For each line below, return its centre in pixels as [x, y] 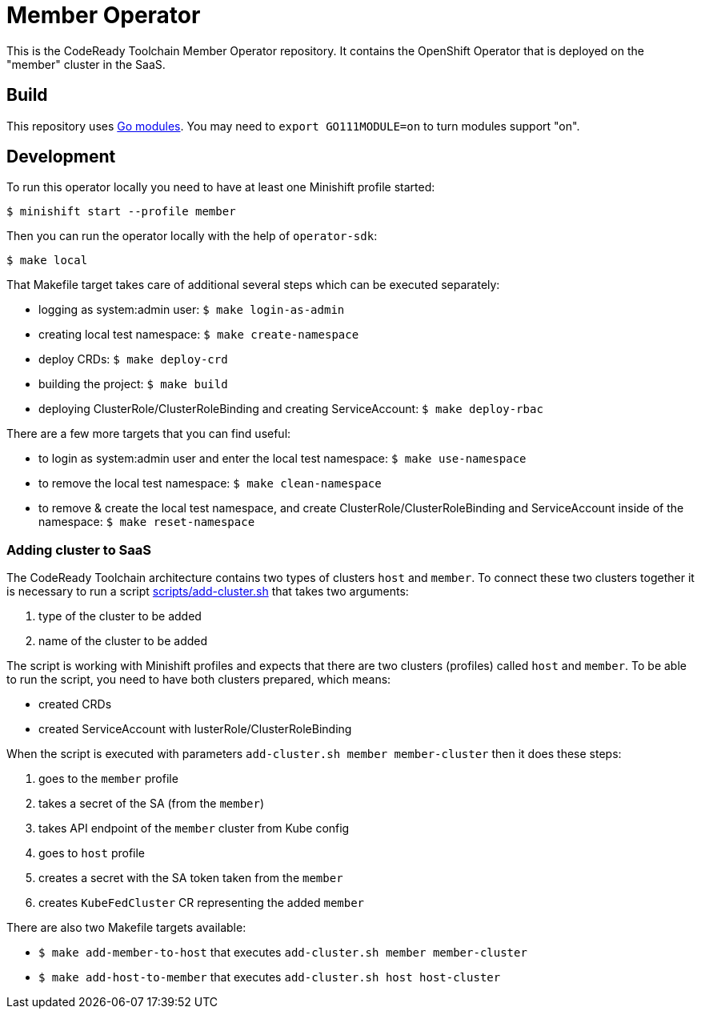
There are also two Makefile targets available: [126, 928]
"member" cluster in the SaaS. [86, 64]
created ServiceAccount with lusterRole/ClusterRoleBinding [195, 729]
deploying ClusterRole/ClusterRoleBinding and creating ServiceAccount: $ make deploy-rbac [291, 409]
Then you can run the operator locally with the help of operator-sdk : [192, 236]
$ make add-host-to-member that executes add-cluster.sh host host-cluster [270, 977]
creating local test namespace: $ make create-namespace [199, 335]
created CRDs [75, 704]
